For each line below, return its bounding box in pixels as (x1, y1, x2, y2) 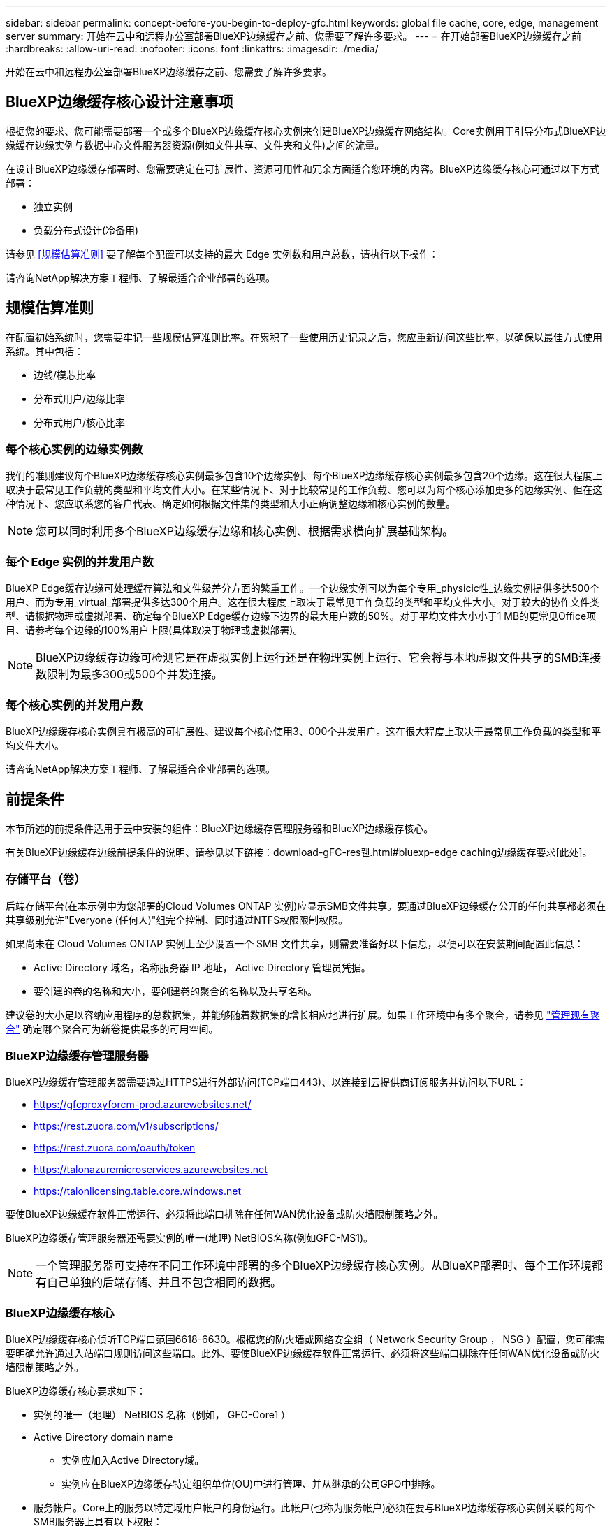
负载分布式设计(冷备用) (34, 224, 139, 236)
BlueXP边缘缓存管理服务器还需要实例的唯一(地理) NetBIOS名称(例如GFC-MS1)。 (6, 1232, 374, 1244)
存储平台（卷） (6, 872, 86, 887)
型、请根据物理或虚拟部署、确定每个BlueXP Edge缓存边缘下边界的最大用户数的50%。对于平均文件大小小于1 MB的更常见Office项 (6, 610, 597, 623)
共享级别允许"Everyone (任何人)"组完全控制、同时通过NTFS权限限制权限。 (6, 913, 349, 926)
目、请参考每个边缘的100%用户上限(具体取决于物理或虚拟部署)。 (6, 624, 303, 637)
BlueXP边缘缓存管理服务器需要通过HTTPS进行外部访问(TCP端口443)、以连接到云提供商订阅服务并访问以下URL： (6, 1076, 527, 1089)
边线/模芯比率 (34, 368, 96, 381)
